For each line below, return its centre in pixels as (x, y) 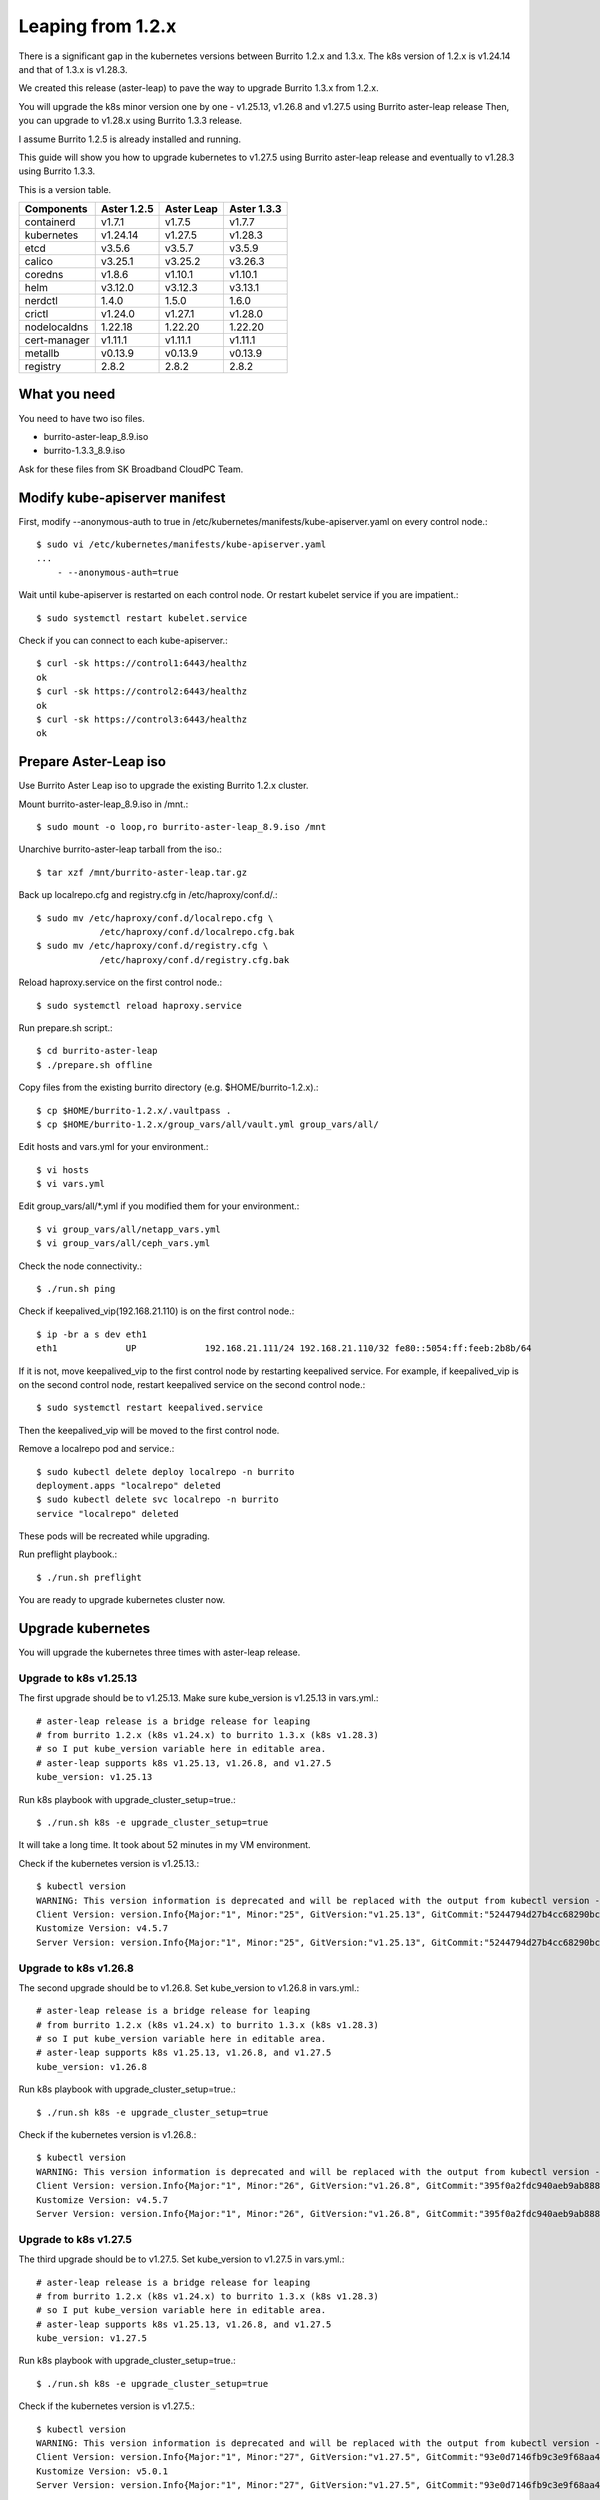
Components (56, 209)
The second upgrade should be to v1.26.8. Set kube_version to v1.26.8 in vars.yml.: (189, 1987)
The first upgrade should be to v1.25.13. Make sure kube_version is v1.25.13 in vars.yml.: (198, 1698)
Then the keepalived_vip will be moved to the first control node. (149, 1430)
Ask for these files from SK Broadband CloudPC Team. (131, 469)
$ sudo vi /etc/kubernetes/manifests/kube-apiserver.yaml (181, 544)
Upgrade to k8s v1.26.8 (76, 1968)
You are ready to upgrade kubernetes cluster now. (121, 1600)
